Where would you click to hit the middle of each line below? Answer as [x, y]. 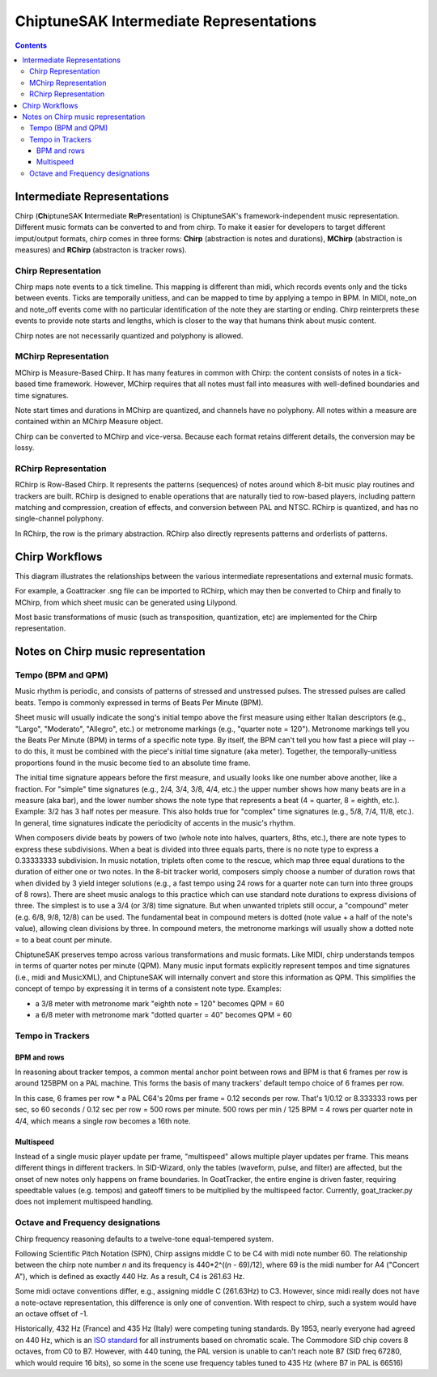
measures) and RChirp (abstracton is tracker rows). [101, 249]
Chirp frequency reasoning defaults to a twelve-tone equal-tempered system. [144, 1239]
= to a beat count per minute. [64, 940]
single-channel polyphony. [59, 519]
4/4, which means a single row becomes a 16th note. [103, 1120]
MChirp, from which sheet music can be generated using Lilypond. [126, 602]
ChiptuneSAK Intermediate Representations [166, 21]
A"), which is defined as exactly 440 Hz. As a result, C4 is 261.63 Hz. [130, 1276]
